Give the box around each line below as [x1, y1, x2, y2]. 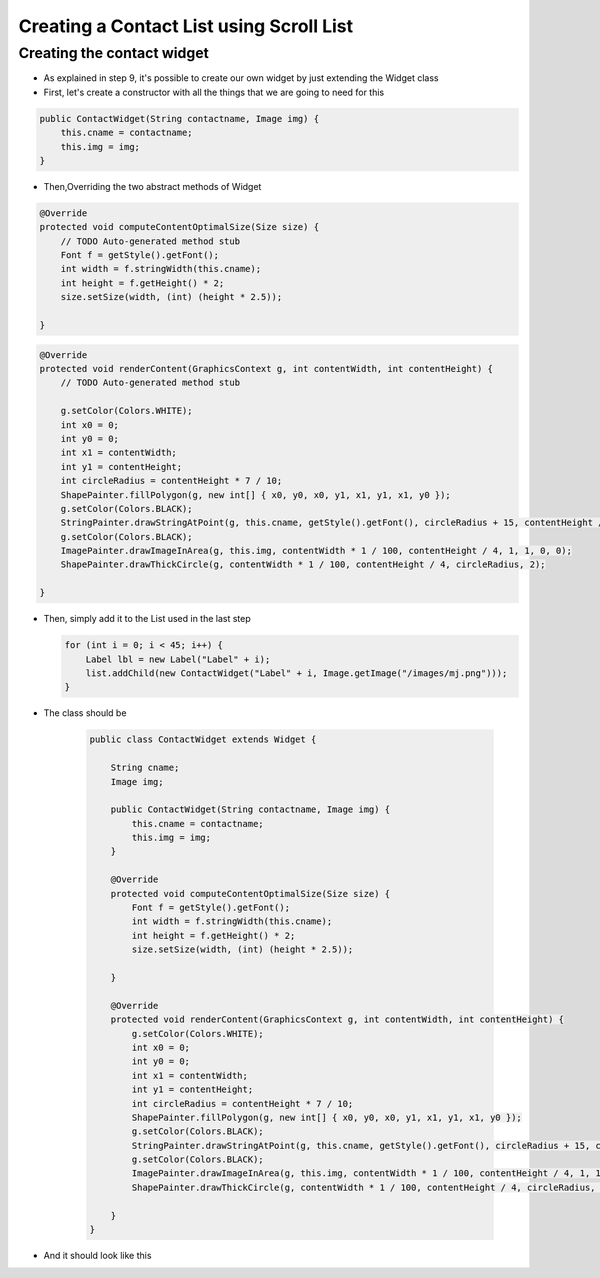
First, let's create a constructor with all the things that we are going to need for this [43, 86, 385, 98]
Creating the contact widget [18, 44, 209, 62]
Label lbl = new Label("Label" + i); [85, 653, 271, 665]
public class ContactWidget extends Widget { [89, 734, 317, 745]
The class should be [43, 707, 127, 719]
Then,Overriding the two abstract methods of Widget [43, 180, 262, 192]
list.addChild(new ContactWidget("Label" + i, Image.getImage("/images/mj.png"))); [85, 668, 508, 679]
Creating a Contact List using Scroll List [18, 15, 354, 37]
